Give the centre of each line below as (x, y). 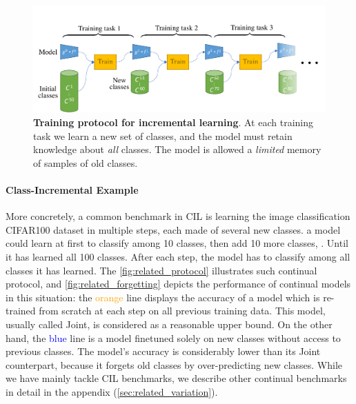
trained (21, 311)
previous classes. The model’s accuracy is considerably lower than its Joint (163, 351)
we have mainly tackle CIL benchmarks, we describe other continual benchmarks (176, 378)
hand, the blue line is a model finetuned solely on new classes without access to (173, 337)
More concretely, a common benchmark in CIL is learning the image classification (178, 216)
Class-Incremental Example (72, 189)
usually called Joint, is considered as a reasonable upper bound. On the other (169, 324)
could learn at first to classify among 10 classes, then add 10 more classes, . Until (177, 243)
